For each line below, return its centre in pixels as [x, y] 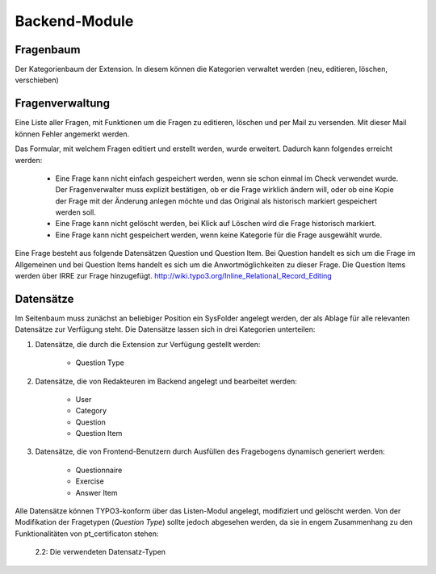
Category [91, 411]
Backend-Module [74, 21]
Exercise [90, 481]
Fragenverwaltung [63, 104]
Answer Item [96, 492]
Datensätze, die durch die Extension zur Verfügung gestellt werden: [148, 344]
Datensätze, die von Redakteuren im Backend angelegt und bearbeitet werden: [166, 381]
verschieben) [37, 80]
